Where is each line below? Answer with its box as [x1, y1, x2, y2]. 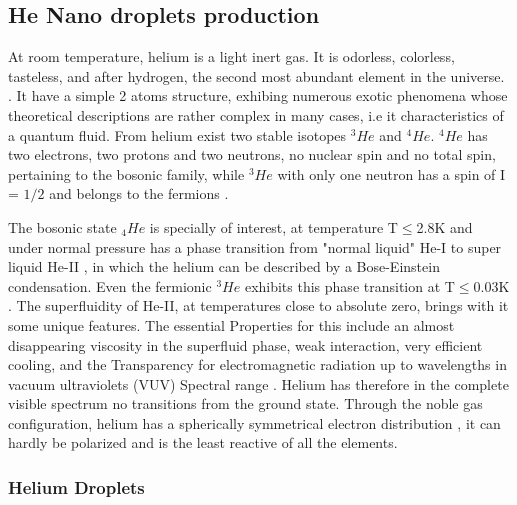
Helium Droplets [8, 475, 145, 499]
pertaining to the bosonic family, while [8, 163, 245, 184]
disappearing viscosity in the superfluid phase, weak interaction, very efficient [8, 334, 483, 355]
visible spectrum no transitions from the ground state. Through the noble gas [8, 393, 483, 414]
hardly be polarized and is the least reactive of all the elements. [8, 432, 398, 453]
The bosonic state [8, 216, 117, 237]
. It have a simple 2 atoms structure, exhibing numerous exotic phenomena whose [8, 85, 508, 106]
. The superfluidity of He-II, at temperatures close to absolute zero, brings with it [8, 295, 509, 316]
